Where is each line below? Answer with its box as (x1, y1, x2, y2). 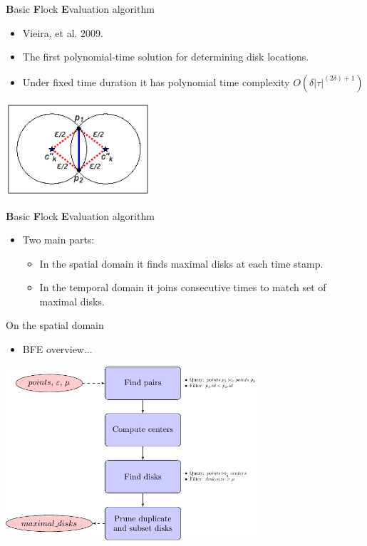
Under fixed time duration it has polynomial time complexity (22, 74, 290, 89)
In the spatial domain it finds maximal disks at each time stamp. (39, 256, 324, 271)
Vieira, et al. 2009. (22, 25, 104, 40)
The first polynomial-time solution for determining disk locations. (22, 49, 309, 64)
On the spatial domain (6, 317, 104, 332)
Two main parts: (22, 232, 95, 247)
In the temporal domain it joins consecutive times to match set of (39, 280, 326, 295)
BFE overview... (22, 342, 93, 357)
